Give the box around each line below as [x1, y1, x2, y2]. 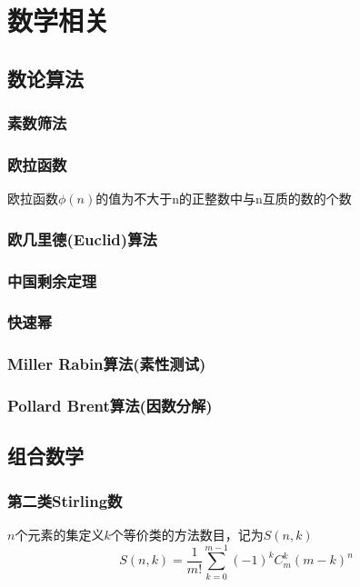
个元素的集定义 [15, 525, 105, 544]
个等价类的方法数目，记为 [110, 525, 264, 544]
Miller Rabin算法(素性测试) [7, 353, 206, 375]
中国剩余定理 [7, 269, 97, 292]
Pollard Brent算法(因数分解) [7, 394, 213, 417]
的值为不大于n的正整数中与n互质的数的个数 [95, 189, 352, 208]
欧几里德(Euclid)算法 [7, 227, 157, 250]
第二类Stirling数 [7, 489, 123, 512]
